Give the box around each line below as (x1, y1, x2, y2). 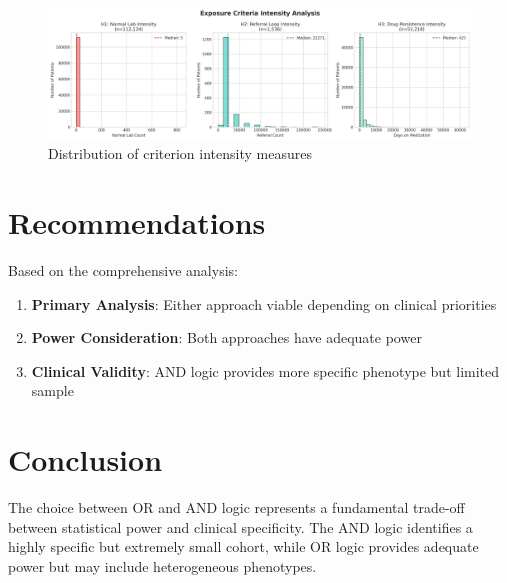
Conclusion (8, 439, 163, 480)
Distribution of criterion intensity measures (48, 143, 312, 164)
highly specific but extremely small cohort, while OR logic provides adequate (8, 536, 479, 557)
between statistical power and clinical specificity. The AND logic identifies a (8, 516, 473, 537)
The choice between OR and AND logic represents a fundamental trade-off (8, 497, 465, 518)
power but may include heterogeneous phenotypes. (8, 555, 317, 576)
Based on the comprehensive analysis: (8, 259, 238, 280)
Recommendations (8, 202, 266, 243)
